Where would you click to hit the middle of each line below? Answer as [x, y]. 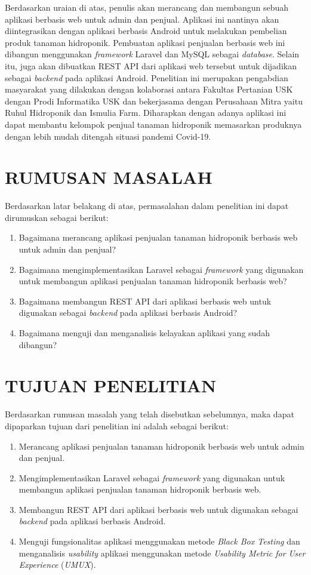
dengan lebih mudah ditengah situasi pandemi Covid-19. [108, 136]
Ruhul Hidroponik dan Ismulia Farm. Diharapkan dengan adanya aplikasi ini [146, 113]
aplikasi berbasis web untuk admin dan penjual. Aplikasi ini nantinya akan [142, 19]
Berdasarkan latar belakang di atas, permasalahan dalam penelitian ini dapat [147, 206]
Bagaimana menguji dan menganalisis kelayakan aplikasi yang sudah [144, 333]
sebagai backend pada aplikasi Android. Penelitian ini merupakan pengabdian [147, 77]
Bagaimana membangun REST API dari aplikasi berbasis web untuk [145, 301]
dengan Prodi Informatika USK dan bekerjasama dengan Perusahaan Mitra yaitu [154, 101]
